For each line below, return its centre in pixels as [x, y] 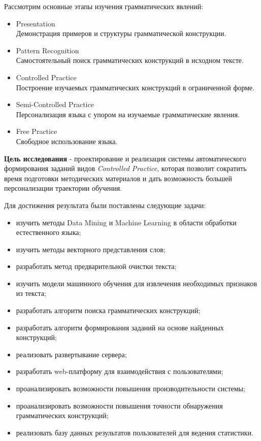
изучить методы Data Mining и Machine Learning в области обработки [126, 222]
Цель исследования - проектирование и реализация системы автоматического [125, 158]
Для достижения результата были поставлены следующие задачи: [105, 205]
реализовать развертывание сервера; [71, 354]
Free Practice [37, 131]
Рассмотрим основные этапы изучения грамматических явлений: [104, 6]
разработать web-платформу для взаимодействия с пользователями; [120, 371]
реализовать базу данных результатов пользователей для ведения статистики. [135, 432]
